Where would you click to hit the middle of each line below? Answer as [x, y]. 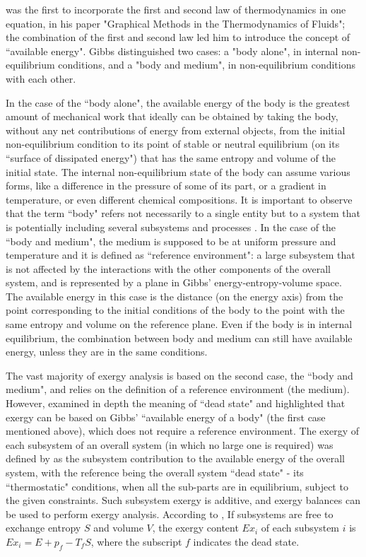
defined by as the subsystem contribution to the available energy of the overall [175, 458]
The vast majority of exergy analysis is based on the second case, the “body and [179, 375]
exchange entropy [43, 528]
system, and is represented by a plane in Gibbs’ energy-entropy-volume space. [174, 282]
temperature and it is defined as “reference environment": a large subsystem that [181, 255]
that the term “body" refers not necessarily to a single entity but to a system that [183, 213]
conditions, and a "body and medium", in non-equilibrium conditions [207, 65]
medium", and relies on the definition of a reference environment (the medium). [178, 389]
